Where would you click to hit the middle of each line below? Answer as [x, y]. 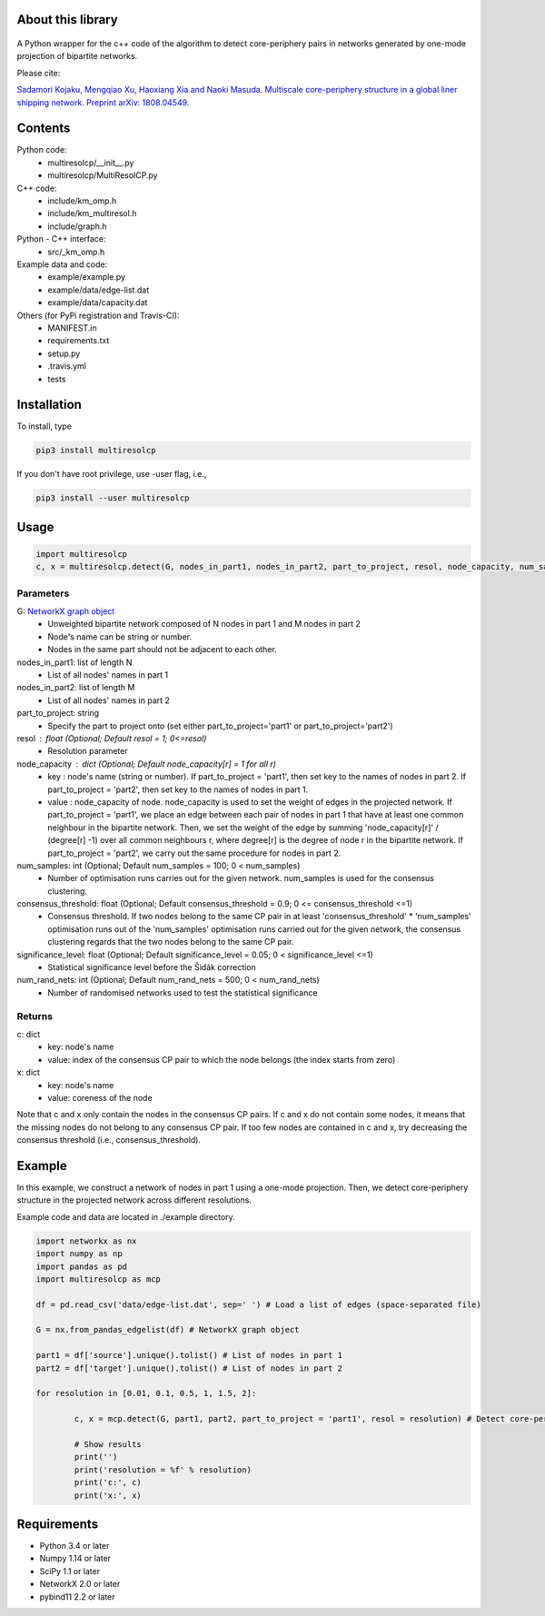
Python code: [42, 150]
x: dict [29, 1073]
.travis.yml [67, 366]
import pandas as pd [81, 1266]
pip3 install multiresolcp [96, 451]
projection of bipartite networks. [77, 56]
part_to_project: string [58, 713]
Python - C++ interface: [61, 239]
